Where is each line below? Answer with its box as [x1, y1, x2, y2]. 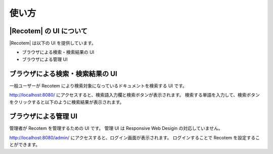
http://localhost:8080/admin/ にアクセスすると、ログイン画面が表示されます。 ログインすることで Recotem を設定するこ [9, 134, 260, 140]
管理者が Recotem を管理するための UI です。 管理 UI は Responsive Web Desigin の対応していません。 [9, 125, 223, 131]
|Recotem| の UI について [9, 27, 88, 35]
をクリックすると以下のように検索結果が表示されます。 [9, 99, 124, 105]
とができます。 [9, 141, 40, 148]
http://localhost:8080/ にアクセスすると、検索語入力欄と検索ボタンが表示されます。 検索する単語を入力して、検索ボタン [9, 92, 260, 98]
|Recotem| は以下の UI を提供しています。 [9, 40, 96, 46]
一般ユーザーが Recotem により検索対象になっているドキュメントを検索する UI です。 [9, 83, 187, 89]
